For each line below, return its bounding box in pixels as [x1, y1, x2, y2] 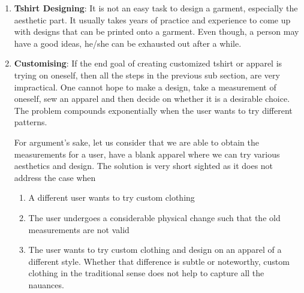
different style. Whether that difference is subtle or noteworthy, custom [28, 255, 290, 267]
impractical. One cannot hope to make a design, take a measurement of [14, 80, 276, 93]
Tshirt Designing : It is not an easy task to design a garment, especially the [14, 2, 298, 14]
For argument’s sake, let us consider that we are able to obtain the [14, 135, 259, 148]
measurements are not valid [28, 223, 130, 235]
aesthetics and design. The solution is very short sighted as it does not [14, 159, 273, 172]
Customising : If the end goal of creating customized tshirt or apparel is [14, 57, 282, 70]
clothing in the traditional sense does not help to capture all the [28, 267, 264, 279]
